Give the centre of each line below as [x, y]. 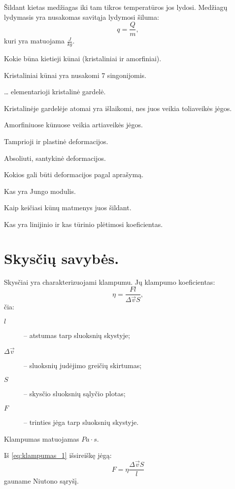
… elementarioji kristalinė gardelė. [55, 92]
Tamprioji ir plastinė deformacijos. [56, 141]
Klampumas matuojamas [42, 438]
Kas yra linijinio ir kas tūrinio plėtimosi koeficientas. [84, 224]
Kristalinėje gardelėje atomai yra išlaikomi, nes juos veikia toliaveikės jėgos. [118, 108]
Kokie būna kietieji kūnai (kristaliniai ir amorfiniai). [83, 58]
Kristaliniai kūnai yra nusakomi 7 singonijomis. [75, 75]
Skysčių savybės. [62, 258]
